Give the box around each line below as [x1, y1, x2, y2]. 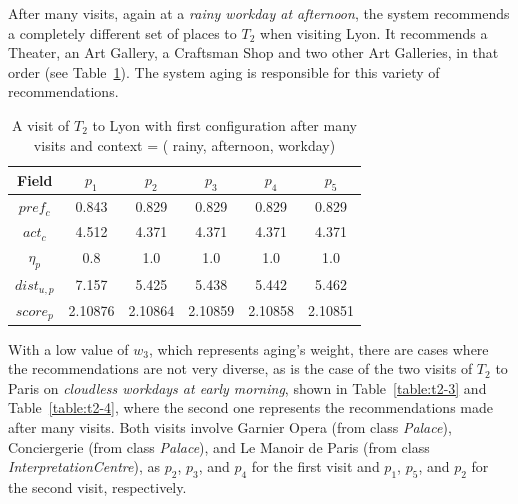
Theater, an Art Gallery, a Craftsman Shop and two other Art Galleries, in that [8, 42, 499, 63]
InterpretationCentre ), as [8, 456, 160, 477]
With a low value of [8, 338, 129, 359]
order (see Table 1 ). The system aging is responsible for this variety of [8, 61, 440, 82]
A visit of [12, 114, 70, 135]
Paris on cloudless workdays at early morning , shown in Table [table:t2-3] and [8, 377, 487, 398]
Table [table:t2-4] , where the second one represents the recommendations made [8, 397, 493, 418]
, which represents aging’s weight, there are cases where [148, 338, 489, 359]
